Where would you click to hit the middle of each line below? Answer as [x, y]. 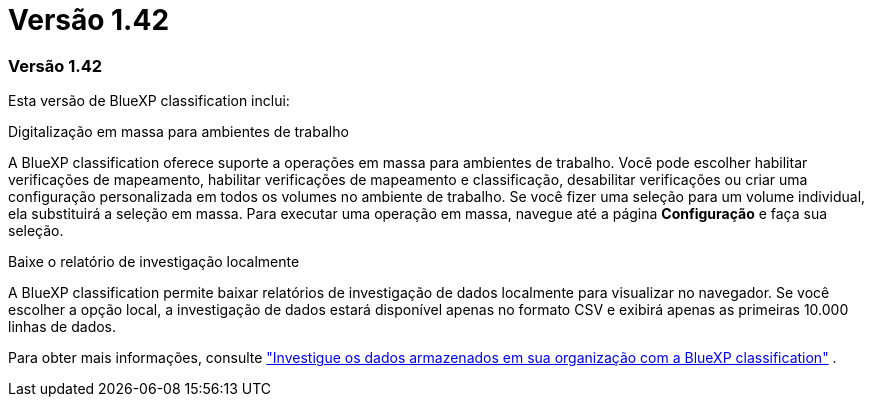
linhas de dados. [62, 327]
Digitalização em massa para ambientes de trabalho [178, 132]
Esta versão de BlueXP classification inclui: [149, 101]
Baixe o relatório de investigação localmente [154, 262]
